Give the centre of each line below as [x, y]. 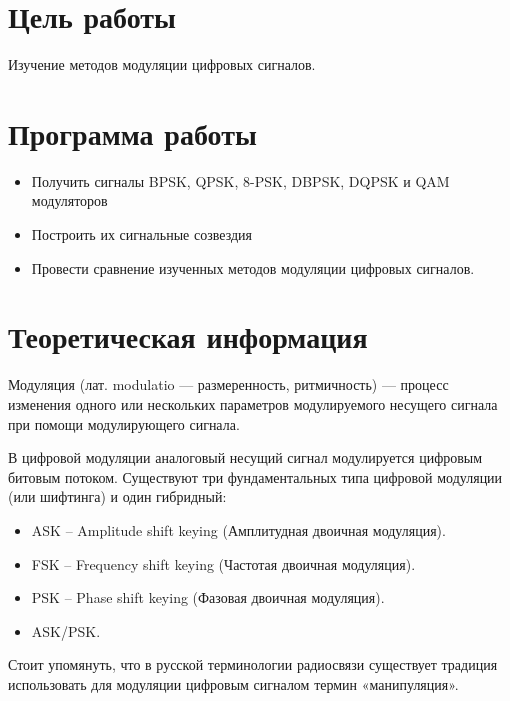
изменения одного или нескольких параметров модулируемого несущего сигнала [253, 403]
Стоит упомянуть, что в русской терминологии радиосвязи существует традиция [253, 664]
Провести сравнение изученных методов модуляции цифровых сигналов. [253, 267]
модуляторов [69, 200]
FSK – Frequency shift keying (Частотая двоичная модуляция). [223, 563]
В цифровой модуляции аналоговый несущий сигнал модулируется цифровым [245, 457]
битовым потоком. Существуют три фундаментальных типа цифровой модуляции [255, 476]
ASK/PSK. [66, 630]
